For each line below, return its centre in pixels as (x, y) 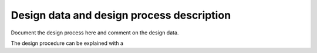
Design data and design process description (121, 15)
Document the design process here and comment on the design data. (95, 33)
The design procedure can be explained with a (67, 43)
